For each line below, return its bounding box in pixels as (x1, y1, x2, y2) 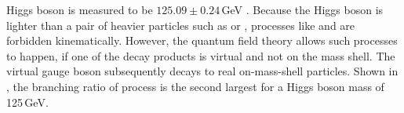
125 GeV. (6, 93, 49, 110)
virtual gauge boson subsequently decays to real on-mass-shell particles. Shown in (6, 63, 399, 79)
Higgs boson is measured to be (6, 2, 153, 17)
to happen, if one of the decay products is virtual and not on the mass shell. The (6, 47, 395, 64)
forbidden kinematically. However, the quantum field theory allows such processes (6, 32, 398, 49)
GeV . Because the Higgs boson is (221, 2, 384, 17)
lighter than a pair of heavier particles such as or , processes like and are (6, 16, 355, 33)
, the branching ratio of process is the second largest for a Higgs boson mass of (6, 78, 384, 94)
